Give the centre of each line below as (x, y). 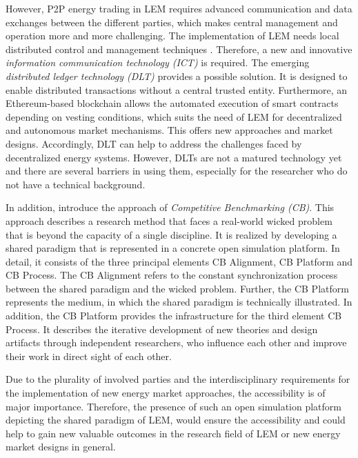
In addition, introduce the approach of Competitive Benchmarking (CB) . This (170, 207)
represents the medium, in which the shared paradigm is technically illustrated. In (179, 302)
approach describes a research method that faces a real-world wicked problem (169, 220)
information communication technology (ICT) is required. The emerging (158, 62)
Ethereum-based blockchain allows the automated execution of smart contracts (172, 103)
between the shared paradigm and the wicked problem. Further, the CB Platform (177, 288)
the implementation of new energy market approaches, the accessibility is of (166, 393)
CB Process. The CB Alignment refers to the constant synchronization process (172, 275)
